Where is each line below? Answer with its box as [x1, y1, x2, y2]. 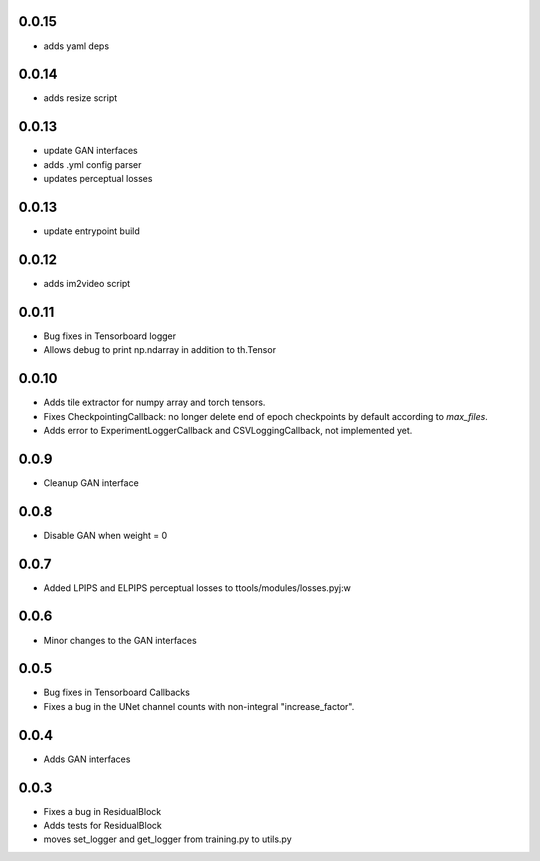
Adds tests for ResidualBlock [43, 820, 162, 832]
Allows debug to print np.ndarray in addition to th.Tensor [43, 344, 277, 356]
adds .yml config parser [43, 158, 142, 170]
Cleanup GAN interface [43, 476, 139, 489]
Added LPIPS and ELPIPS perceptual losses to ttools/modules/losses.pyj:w [43, 581, 352, 594]
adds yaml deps [43, 40, 110, 52]
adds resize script [43, 92, 118, 104]
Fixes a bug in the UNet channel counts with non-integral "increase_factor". [43, 700, 355, 712]
